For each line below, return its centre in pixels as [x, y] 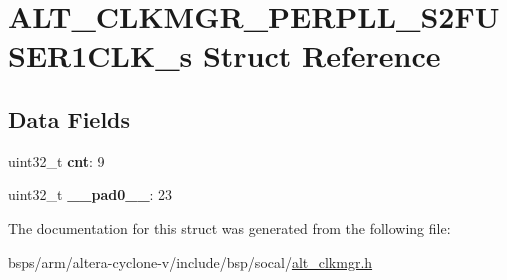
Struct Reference [321, 55]
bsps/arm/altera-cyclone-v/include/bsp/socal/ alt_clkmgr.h [190, 261]
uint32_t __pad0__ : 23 [90, 194]
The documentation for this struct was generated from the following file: [229, 227]
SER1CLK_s [100, 55]
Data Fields [69, 118]
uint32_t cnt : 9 [56, 160]
